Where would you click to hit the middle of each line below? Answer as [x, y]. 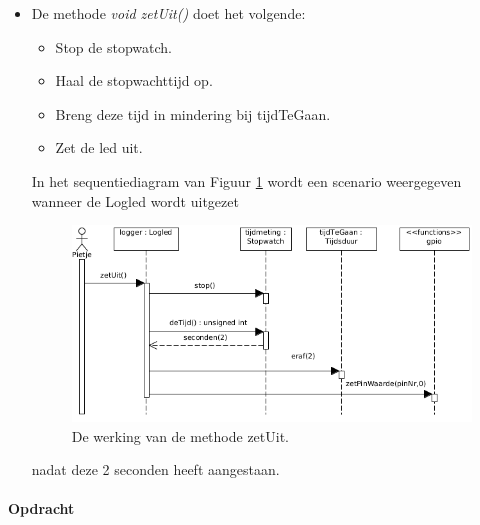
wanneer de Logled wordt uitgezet [135, 200]
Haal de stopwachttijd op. [134, 80]
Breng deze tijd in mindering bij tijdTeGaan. [193, 113]
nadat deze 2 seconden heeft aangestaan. [155, 469]
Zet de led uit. [99, 147]
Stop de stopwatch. [113, 46]
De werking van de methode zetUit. [180, 435]
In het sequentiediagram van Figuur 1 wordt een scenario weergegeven [246, 180]
